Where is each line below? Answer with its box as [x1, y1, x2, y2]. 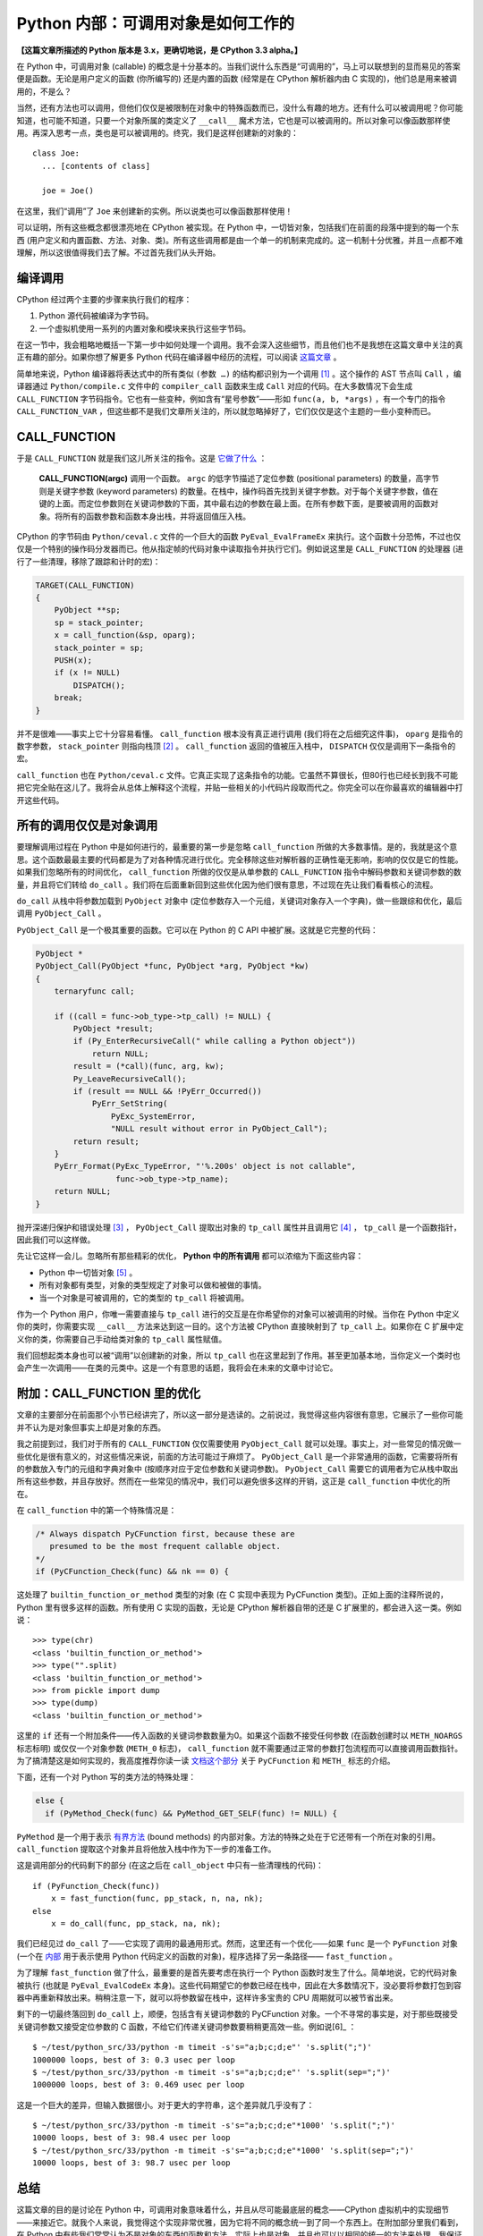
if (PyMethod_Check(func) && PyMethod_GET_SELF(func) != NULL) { [45, 1808, 338, 1818]
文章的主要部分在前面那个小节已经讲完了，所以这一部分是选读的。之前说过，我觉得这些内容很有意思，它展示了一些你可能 [16, 1410, 463, 1420]
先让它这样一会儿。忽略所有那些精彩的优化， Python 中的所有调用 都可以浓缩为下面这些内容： [16, 1250, 364, 1261]
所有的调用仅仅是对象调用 [16, 818, 158, 834]
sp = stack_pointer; [54, 617, 145, 628]
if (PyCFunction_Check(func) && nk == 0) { [35, 1566, 230, 1577]
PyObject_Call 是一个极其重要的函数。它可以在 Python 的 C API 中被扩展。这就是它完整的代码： [16, 924, 379, 935]
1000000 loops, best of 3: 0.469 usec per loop [32, 2079, 245, 2090]
